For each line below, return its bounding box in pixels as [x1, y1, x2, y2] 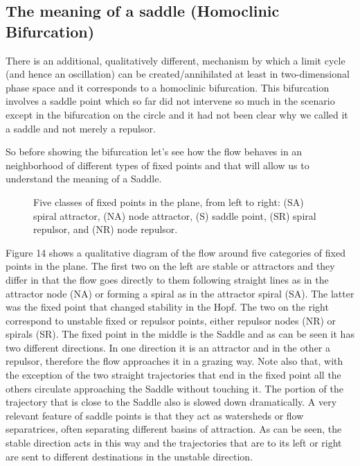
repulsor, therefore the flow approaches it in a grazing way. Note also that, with [6, 354, 343, 368]
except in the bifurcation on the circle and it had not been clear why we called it [6, 107, 348, 121]
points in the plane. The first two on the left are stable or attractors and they [6, 259, 335, 273]
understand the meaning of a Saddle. [6, 171, 162, 186]
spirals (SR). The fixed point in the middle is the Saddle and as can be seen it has [6, 327, 354, 341]
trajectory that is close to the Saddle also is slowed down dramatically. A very [6, 395, 337, 409]
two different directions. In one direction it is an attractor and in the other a [6, 340, 330, 354]
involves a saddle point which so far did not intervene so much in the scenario [6, 94, 335, 108]
